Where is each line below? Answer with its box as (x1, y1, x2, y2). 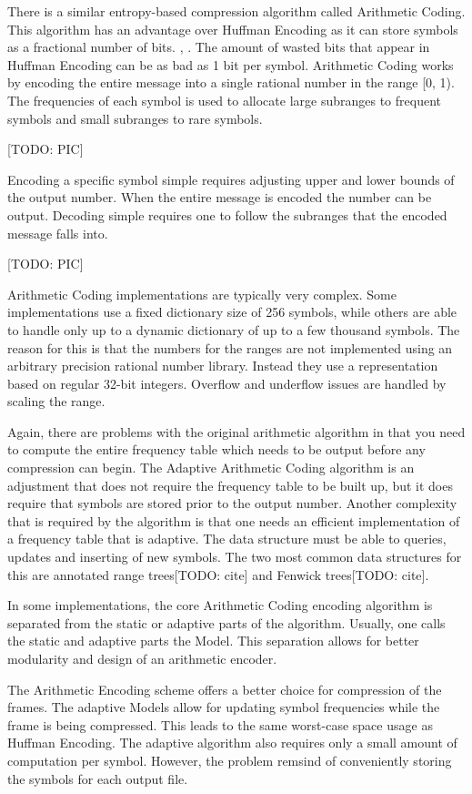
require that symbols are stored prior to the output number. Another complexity (7, 494, 457, 513)
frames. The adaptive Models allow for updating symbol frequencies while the (7, 697, 440, 717)
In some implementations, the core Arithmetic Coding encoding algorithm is (7, 595, 433, 615)
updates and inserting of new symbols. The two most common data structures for (7, 547, 462, 566)
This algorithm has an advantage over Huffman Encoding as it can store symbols (7, 19, 458, 38)
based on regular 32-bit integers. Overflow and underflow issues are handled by (7, 373, 447, 392)
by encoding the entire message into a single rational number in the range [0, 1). (7, 73, 455, 92)
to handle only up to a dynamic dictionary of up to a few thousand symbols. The (7, 320, 460, 339)
